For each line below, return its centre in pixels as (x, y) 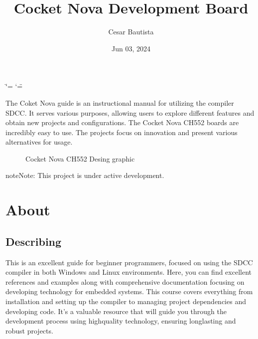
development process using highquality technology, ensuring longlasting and (121, 321)
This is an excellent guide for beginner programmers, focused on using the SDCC (129, 262)
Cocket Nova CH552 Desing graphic (80, 158)
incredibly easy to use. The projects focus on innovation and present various (122, 132)
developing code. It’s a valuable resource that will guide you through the (116, 311)
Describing (34, 241)
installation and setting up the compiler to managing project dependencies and (126, 301)
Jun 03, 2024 (131, 48)
